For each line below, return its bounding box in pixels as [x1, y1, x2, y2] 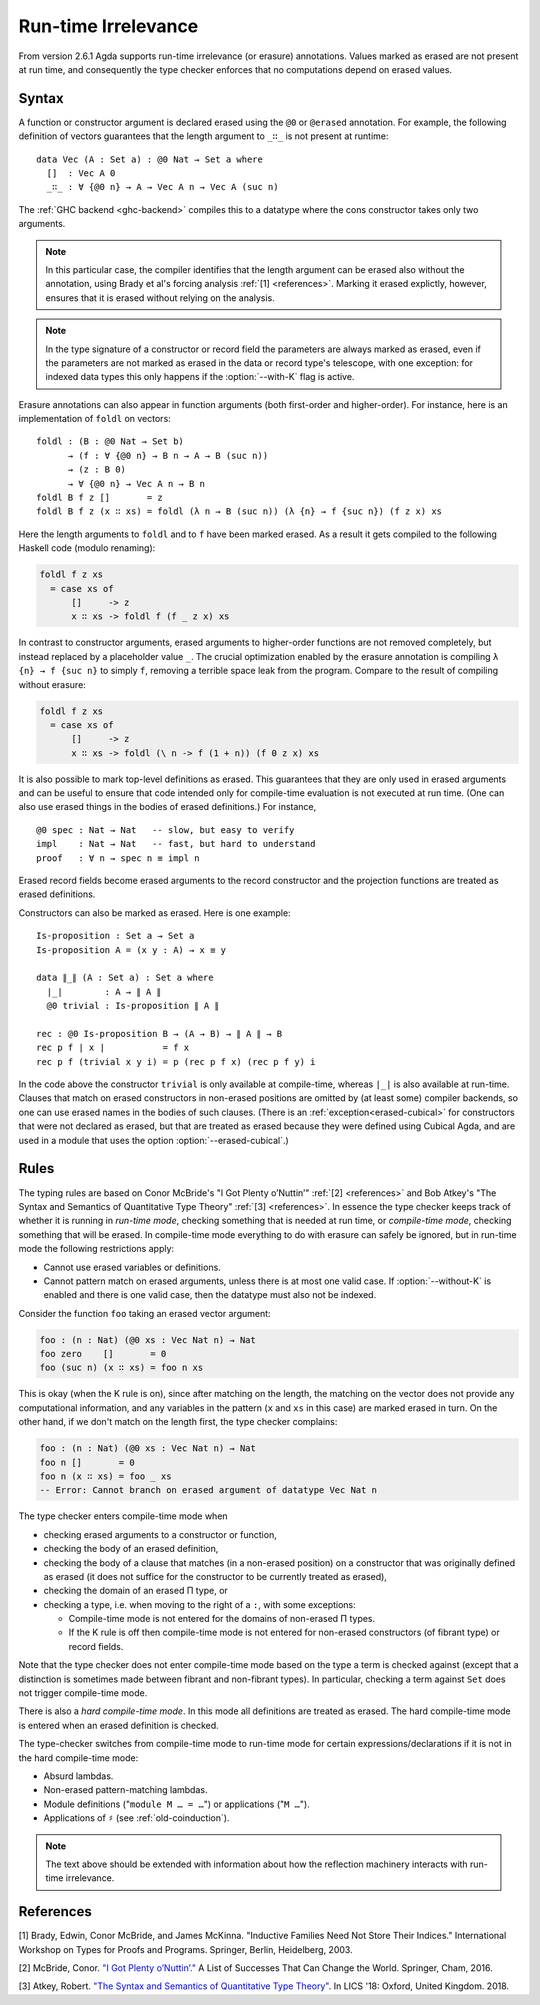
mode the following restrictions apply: [18, 1243, 175, 1255]
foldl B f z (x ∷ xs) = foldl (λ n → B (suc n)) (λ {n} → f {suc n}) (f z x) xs [36, 506, 443, 517]
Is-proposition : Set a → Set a [36, 930, 195, 942]
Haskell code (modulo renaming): [18, 542, 156, 554]
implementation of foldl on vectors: [18, 413, 172, 425]
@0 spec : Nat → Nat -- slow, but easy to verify [36, 824, 295, 835]
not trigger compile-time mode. [18, 1687, 148, 1699]
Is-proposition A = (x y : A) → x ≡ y [36, 944, 227, 955]
